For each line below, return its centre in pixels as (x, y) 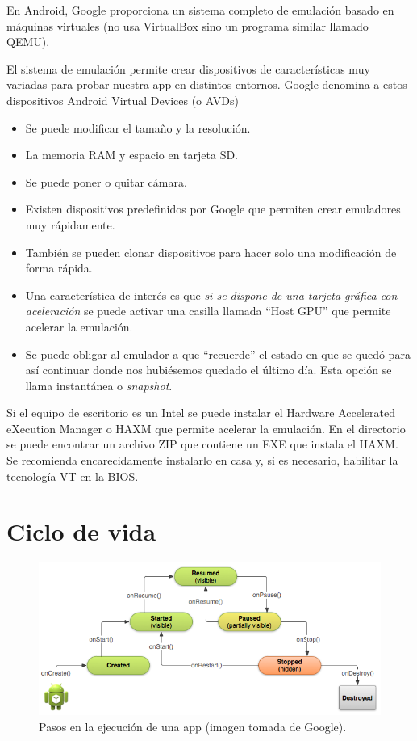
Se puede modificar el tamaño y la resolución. (138, 127)
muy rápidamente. (70, 224)
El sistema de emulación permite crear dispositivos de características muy (188, 68)
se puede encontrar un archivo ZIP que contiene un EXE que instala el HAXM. (202, 444)
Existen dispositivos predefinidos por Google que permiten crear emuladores (213, 209)
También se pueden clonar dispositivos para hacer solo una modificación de (211, 252)
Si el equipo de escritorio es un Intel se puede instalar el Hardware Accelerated (201, 413)
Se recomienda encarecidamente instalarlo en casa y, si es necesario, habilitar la (202, 460)
